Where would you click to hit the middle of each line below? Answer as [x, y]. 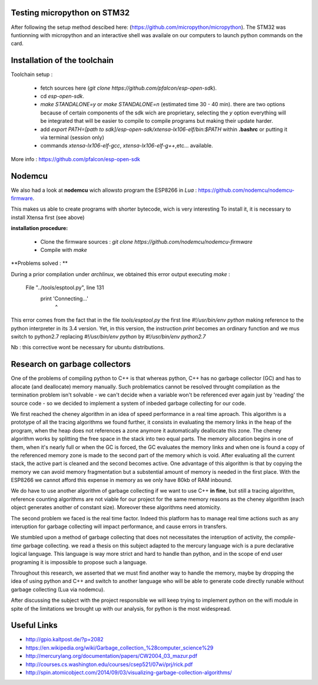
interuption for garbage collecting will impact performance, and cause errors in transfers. [119, 527]
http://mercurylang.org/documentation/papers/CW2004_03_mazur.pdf [111, 656]
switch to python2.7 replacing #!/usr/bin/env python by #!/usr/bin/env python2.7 [108, 337]
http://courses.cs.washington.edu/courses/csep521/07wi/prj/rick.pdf [109, 664]
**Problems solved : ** [39, 263]
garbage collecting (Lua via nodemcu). [58, 589]
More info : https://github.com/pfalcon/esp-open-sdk [76, 159]
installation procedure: [39, 228]
